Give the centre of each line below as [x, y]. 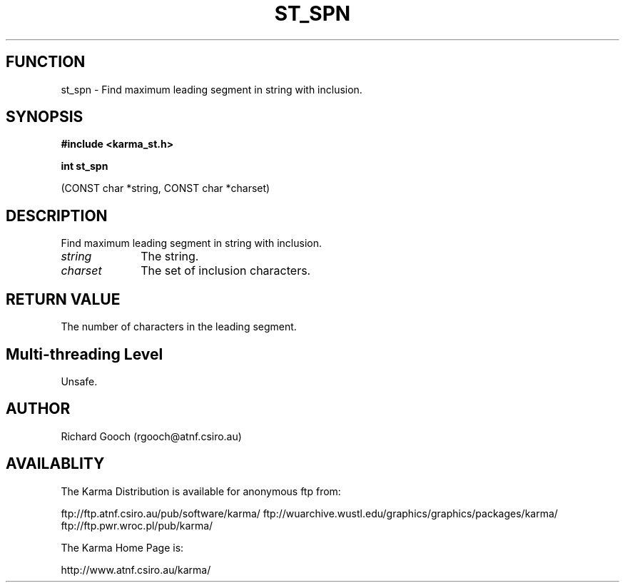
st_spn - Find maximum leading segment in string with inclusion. [212, 89]
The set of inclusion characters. [226, 271]
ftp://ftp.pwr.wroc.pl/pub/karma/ [137, 525]
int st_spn [85, 166]
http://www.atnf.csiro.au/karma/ [136, 569]
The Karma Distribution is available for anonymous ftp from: [201, 491]
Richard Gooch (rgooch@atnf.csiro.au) [151, 436]
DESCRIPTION [57, 216]
